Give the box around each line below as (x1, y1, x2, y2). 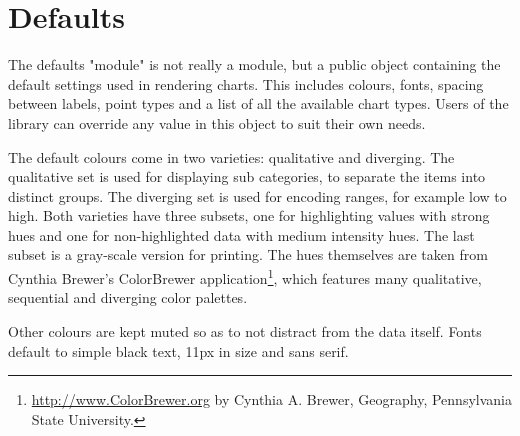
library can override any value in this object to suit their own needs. (8, 112, 426, 133)
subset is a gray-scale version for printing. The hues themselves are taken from (8, 244, 488, 265)
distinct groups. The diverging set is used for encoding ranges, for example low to (8, 185, 507, 206)
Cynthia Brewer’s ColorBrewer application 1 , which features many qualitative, (8, 265, 482, 288)
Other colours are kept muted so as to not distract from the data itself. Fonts (8, 320, 482, 341)
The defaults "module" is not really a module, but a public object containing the (8, 54, 501, 75)
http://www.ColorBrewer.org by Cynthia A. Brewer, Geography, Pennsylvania (31, 389, 512, 410)
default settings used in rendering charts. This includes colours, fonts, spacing (8, 73, 484, 94)
